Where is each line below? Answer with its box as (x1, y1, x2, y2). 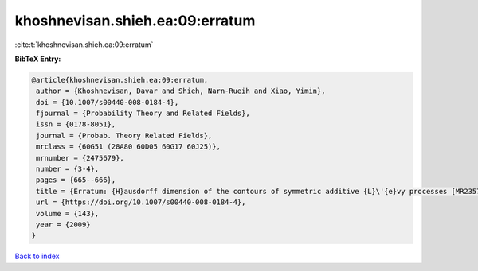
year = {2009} (36, 220, 91, 229)
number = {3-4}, (36, 165, 100, 174)
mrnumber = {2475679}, (36, 153, 125, 162)
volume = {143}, (36, 209, 100, 218)
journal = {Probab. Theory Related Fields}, (36, 131, 213, 140)
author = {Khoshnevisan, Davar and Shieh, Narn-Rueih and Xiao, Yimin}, (36, 87, 326, 95)
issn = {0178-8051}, (36, 120, 116, 129)
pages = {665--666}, (36, 176, 116, 184)
